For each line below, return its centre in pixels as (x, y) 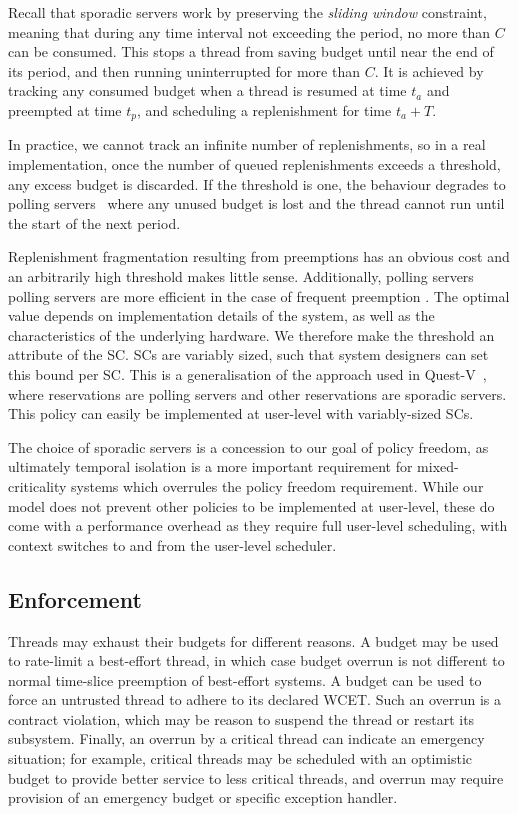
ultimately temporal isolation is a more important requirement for (210, 466)
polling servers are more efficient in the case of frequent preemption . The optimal (259, 295)
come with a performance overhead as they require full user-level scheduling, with (258, 525)
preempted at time (65, 109)
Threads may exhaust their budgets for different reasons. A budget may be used (253, 640)
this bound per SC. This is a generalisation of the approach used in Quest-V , (247, 373)
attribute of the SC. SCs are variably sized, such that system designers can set (248, 354)
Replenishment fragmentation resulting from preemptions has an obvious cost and (259, 256)
